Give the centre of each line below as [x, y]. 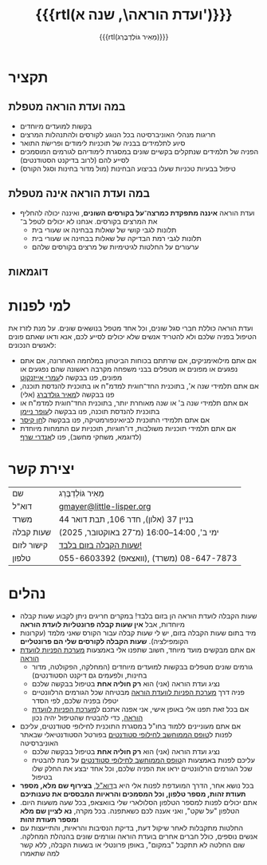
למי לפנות [40, 306]
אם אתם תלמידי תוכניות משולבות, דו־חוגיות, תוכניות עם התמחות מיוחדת [128, 428]
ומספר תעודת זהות [49, 819]
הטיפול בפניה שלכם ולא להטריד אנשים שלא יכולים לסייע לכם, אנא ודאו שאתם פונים [133, 336]
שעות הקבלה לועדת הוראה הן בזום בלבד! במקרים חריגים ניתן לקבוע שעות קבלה [138, 615]
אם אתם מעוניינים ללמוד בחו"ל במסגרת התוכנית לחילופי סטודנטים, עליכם [130, 726]
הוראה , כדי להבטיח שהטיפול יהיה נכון [87, 717]
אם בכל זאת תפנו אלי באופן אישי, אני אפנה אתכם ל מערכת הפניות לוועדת [140, 709]
